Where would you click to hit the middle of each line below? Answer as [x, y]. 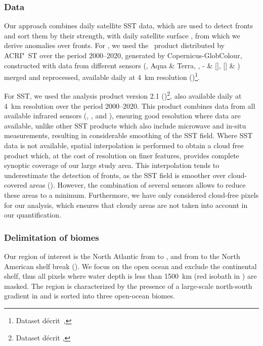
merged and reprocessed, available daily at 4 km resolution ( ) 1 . [102, 76]
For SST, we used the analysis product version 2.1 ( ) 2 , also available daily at [123, 95]
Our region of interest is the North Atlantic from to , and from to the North [122, 256]
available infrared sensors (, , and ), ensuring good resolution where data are [122, 116]
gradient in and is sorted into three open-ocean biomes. [90, 296]
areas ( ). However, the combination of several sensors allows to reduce [138, 185]
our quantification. [33, 215]
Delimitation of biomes [52, 237]
